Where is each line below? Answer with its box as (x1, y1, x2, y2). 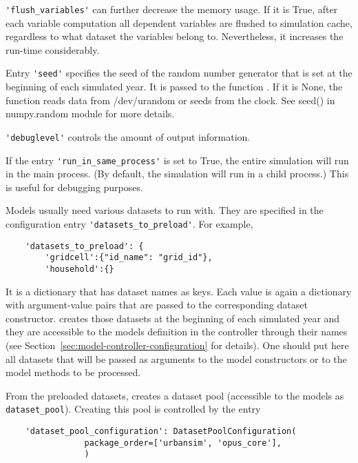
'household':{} (45, 264, 114, 274)
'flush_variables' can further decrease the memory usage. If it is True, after (6, 2, 338, 16)
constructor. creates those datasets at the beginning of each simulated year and (6, 311, 340, 325)
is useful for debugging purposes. (6, 179, 143, 194)
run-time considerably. (6, 42, 100, 57)
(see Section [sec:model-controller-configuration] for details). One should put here (6, 337, 349, 352)
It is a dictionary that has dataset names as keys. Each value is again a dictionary (6, 284, 352, 298)
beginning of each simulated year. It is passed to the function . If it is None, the (6, 79, 343, 94)
